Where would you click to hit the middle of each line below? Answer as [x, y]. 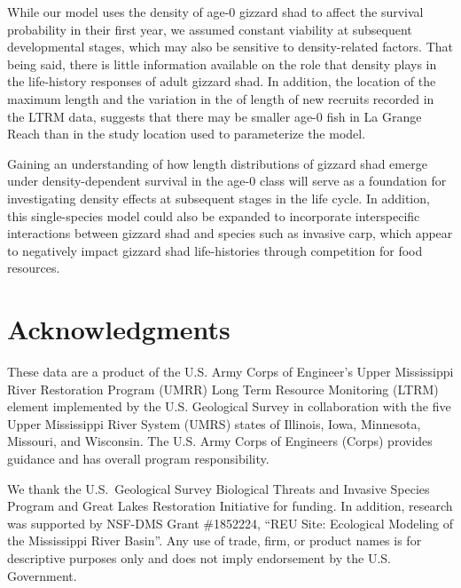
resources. [34, 268]
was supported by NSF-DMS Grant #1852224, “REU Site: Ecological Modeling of [230, 523]
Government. [42, 575]
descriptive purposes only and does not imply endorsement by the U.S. [199, 557]
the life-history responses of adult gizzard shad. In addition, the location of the [222, 81]
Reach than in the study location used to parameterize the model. [187, 134]
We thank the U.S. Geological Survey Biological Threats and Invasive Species [219, 488]
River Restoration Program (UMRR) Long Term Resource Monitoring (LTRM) [223, 389]
